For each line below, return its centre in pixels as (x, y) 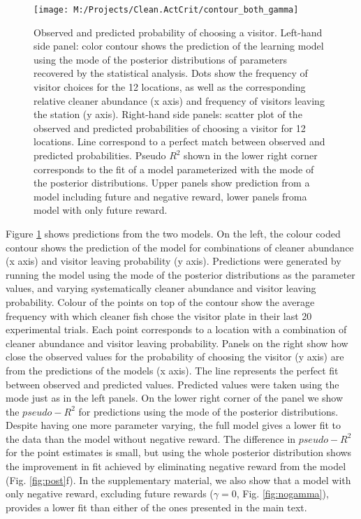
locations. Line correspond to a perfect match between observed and (179, 141)
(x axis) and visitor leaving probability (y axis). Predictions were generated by (174, 261)
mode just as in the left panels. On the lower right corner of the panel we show (175, 398)
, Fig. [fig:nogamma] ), (282, 494)
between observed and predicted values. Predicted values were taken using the (172, 384)
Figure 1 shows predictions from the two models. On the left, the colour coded (173, 233)
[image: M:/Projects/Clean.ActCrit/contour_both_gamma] (166, 10)
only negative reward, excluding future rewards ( (110, 494)
